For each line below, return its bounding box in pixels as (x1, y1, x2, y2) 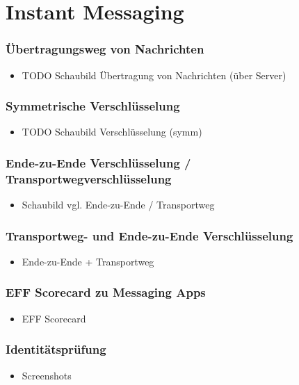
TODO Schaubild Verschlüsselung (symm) (22, 124, 202, 139)
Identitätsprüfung (6, 341, 106, 358)
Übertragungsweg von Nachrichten (6, 40, 204, 58)
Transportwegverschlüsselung (6, 170, 172, 187)
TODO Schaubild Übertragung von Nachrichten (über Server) (22, 67, 286, 82)
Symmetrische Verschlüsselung (6, 97, 180, 115)
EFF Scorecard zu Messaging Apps (6, 284, 206, 301)
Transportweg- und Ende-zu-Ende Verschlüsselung (6, 227, 293, 244)
